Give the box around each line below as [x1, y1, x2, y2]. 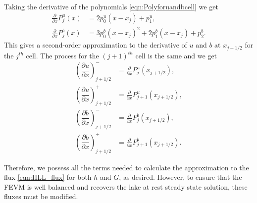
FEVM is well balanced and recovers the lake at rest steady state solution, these [4, 181, 248, 192]
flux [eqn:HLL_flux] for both [4, 172, 92, 182]
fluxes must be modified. [4, 191, 78, 202]
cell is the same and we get [135, 50, 217, 60]
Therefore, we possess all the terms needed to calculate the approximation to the [4, 162, 249, 172]
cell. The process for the [26, 50, 99, 60]
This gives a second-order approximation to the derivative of [4, 40, 187, 50]
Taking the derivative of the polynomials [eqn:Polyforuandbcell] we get [4, 1, 218, 11]
